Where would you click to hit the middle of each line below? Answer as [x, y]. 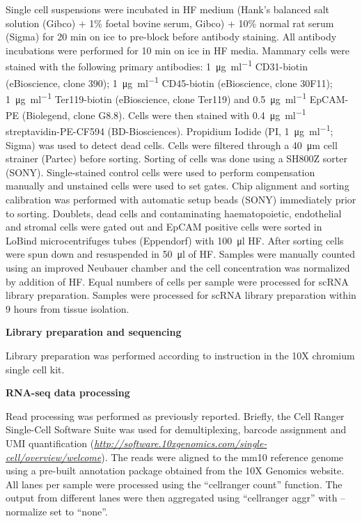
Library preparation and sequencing [94, 332]
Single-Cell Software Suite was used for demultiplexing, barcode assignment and [176, 429]
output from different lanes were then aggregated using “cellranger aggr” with [172, 498]
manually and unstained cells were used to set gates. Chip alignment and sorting [178, 186]
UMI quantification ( [50, 443]
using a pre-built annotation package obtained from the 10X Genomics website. [175, 471]
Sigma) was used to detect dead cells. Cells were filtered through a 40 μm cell [172, 145]
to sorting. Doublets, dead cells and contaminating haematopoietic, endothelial [174, 213]
